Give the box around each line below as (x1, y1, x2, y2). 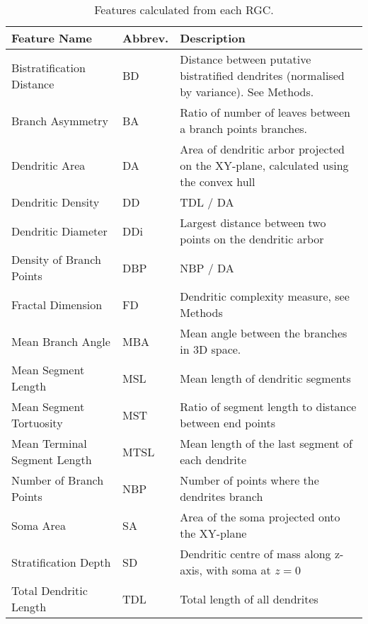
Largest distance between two (180, 214, 326, 231)
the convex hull (180, 173, 255, 190)
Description (180, 30, 246, 46)
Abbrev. (122, 30, 169, 46)
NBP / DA (180, 259, 234, 276)
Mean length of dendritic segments (180, 369, 351, 386)
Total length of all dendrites (180, 590, 318, 607)
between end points (180, 415, 275, 431)
